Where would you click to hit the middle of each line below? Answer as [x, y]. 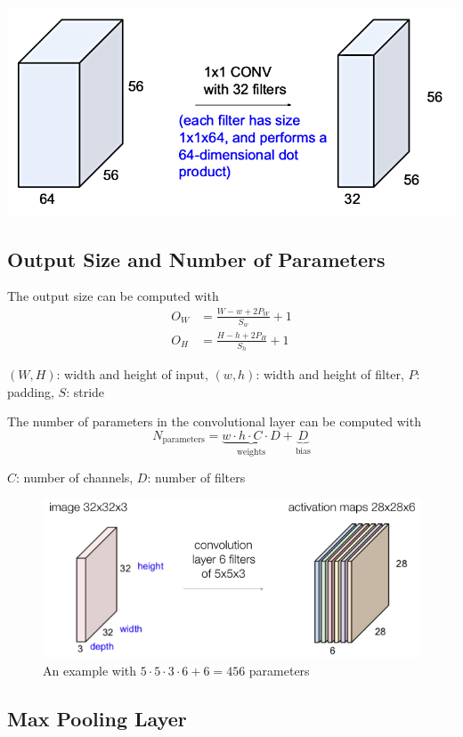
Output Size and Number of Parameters [196, 259]
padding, [31, 391]
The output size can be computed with [113, 296]
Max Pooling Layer [97, 718]
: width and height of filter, [330, 373]
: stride [85, 391]
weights [251, 452]
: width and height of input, [132, 373]
